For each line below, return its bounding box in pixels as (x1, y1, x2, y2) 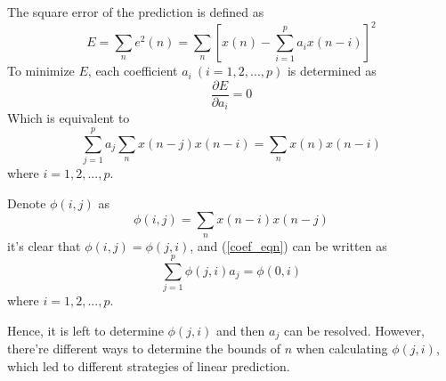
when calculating (296, 339, 388, 358)
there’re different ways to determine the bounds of (7, 339, 281, 358)
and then (215, 320, 265, 339)
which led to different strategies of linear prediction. (7, 356, 290, 375)
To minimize (7, 61, 75, 80)
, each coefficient (87, 61, 178, 80)
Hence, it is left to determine (7, 320, 164, 339)
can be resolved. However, (283, 320, 425, 339)
